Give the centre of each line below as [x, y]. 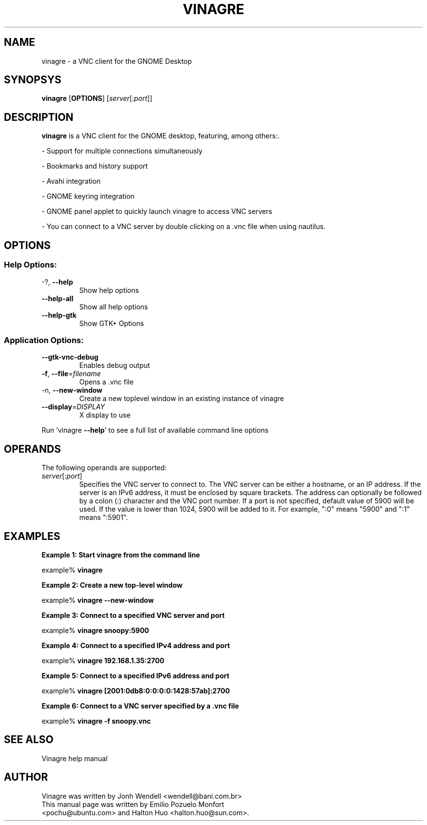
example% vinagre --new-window [98, 600]
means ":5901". [104, 518]
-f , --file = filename [71, 374]
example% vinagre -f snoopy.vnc [96, 721]
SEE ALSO [29, 740]
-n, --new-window [72, 390]
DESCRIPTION [39, 117]
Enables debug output [115, 365]
